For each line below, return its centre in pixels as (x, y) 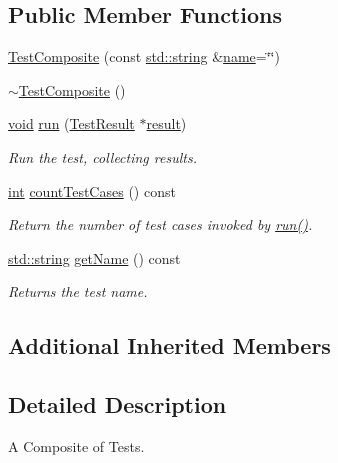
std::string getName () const (94, 257)
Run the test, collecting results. (102, 156)
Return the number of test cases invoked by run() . (160, 224)
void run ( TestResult (71, 123)
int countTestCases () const (92, 190)
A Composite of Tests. (76, 445)
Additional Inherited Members (169, 345)
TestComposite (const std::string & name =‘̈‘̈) (144, 56)
